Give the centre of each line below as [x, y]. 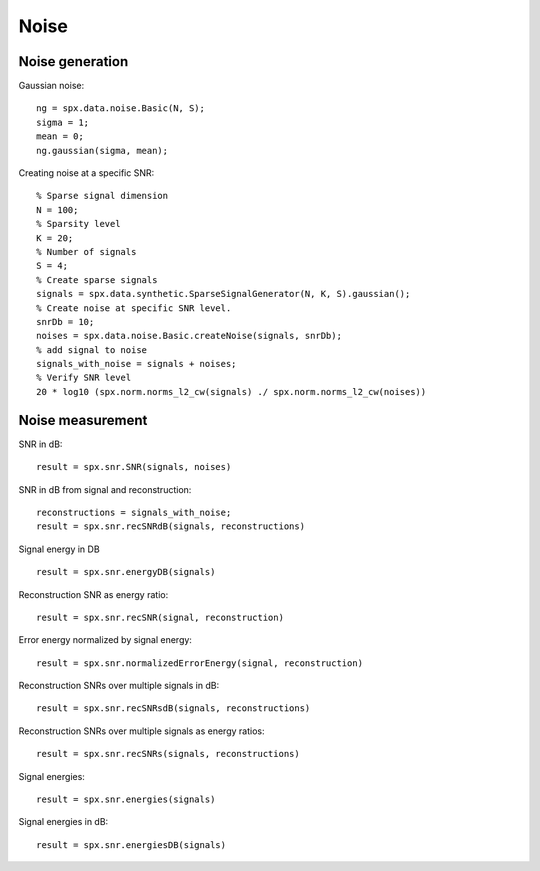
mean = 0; [60, 136]
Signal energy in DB [59, 549]
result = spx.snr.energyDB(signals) [126, 572]
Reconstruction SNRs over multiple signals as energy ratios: [141, 731]
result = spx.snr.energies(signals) [126, 799]
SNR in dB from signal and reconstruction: [105, 489]
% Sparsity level [78, 224]
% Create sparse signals [97, 279]
